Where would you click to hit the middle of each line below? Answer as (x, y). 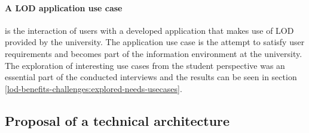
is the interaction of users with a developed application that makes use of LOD (149, 30)
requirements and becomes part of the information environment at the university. (154, 53)
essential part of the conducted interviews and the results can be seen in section (151, 77)
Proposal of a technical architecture (117, 120)
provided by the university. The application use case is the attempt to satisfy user (155, 42)
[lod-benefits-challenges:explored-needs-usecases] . (94, 88)
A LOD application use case (64, 7)
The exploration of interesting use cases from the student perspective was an (145, 65)
